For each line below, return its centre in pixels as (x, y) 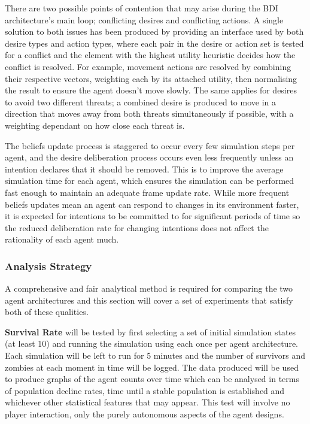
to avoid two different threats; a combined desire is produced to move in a (141, 102)
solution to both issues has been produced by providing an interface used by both (154, 31)
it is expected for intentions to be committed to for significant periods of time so (153, 216)
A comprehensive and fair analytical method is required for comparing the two (149, 288)
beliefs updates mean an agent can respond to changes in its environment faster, (152, 204)
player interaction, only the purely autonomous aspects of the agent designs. (145, 414)
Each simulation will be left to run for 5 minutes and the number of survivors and (155, 355)
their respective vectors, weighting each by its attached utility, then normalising (151, 78)
